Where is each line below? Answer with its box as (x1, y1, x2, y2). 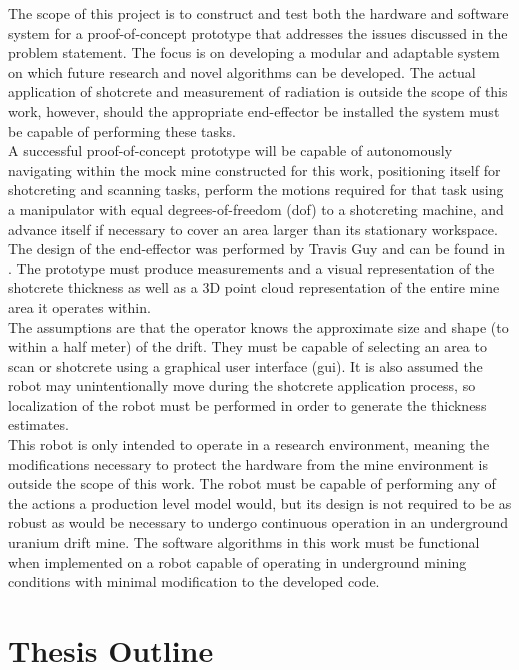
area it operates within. (8, 296, 151, 317)
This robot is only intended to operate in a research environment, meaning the (8, 434, 490, 455)
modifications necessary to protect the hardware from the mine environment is (8, 453, 489, 474)
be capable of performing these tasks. (8, 120, 236, 141)
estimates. (8, 414, 69, 435)
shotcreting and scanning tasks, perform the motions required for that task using (8, 179, 504, 200)
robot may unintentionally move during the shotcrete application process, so (8, 375, 476, 396)
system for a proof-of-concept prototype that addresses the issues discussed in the (8, 22, 508, 43)
